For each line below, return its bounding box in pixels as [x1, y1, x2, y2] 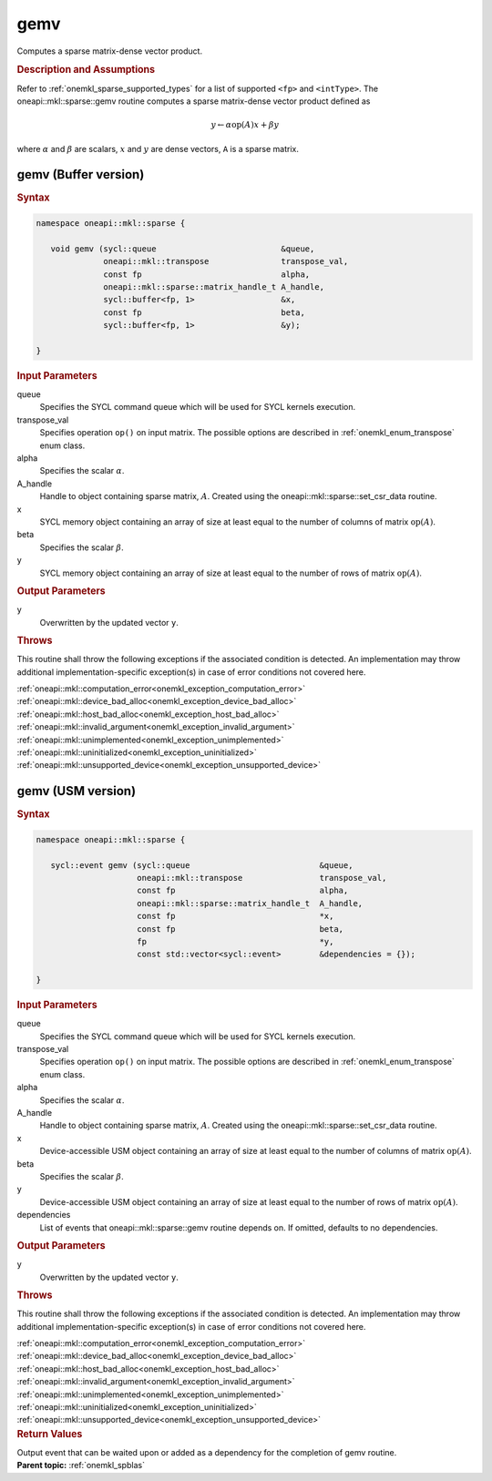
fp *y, [137, 936, 334, 946]
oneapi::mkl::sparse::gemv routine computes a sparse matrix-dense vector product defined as [16, 96, 371, 107]
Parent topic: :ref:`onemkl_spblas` [16, 1460, 146, 1471]
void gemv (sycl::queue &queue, [50, 243, 315, 254]
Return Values [16, 1427, 83, 1440]
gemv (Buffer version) [16, 167, 145, 182]
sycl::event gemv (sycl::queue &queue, [50, 860, 354, 870]
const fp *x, [137, 911, 334, 922]
